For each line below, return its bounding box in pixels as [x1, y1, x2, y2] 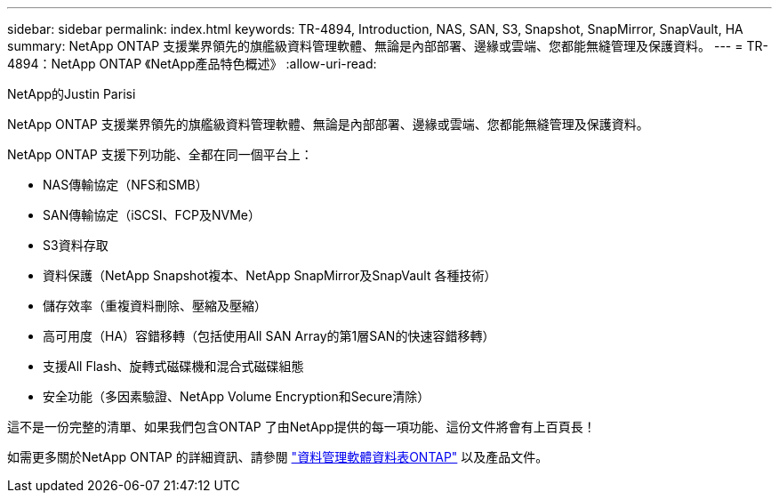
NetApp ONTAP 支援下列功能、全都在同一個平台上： [7, 147, 313, 162]
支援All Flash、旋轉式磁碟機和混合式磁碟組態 [43, 359, 304, 374]
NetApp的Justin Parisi [7, 86, 136, 101]
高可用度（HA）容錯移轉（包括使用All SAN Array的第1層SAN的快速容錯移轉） [43, 328, 495, 343]
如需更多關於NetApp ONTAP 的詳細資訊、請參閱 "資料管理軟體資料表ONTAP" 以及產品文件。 [7, 449, 549, 464]
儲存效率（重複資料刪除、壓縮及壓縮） [43, 298, 267, 313]
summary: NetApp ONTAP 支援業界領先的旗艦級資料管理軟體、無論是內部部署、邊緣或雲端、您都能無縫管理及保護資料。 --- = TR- [7, 38, 768, 53]
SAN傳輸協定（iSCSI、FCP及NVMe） [43, 207, 261, 222]
